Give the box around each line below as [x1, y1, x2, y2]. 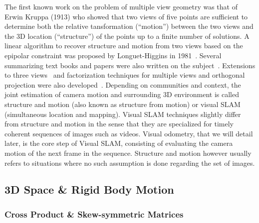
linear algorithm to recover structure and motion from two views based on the [4, 40, 243, 51]
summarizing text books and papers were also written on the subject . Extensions [4, 60, 256, 70]
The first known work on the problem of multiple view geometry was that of [4, 1, 238, 11]
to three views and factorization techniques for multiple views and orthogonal [4, 70, 245, 80]
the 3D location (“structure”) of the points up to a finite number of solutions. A [4, 30, 250, 41]
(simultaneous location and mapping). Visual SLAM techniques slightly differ [4, 109, 241, 119]
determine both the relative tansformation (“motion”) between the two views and [4, 21, 254, 31]
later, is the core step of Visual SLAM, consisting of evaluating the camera [4, 138, 233, 148]
